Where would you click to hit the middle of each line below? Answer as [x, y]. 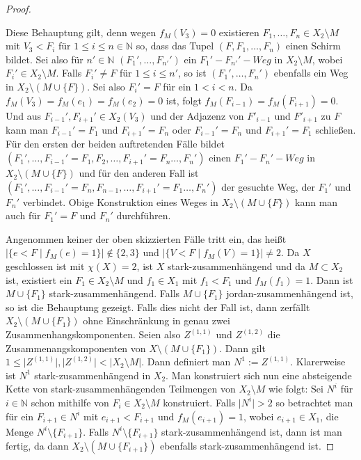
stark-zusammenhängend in [93, 375]
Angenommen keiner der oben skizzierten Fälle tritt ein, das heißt [146, 238]
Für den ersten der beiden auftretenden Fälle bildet [115, 144]
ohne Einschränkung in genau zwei [157, 320]
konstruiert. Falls [199, 402]
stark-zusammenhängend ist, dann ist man [252, 431]
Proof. [18, 8]
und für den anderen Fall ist [139, 173]
